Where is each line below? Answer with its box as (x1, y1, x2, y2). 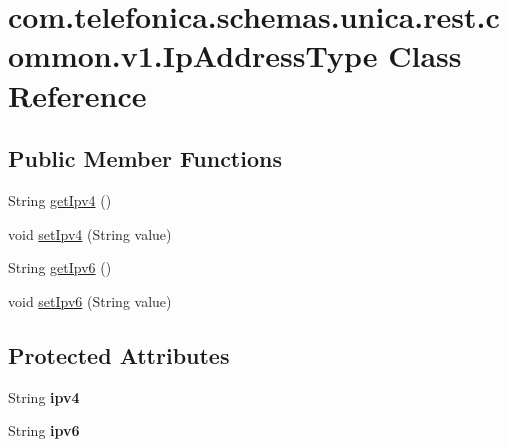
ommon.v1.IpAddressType (8, 35, 378, 76)
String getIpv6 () (8, 257, 112, 278)
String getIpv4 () (8, 189, 112, 210)
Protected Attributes (8, 339, 230, 370)
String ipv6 (8, 420, 80, 441)
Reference (8, 74, 147, 115)
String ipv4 (8, 386, 80, 407)
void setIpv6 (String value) (8, 290, 172, 311)
